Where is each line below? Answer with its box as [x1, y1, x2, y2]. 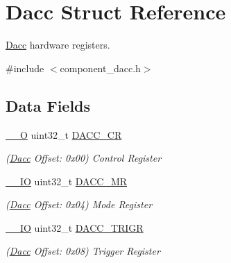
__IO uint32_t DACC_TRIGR [6, 220, 144, 235]
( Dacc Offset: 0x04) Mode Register [6, 197, 153, 212]
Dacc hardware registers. [6, 37, 110, 52]
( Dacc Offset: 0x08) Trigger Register [6, 244, 160, 258]
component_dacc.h [60, 60, 141, 75]
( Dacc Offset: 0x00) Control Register [6, 151, 162, 165]
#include [6, 60, 44, 75]
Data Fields [6, 94, 91, 116]
